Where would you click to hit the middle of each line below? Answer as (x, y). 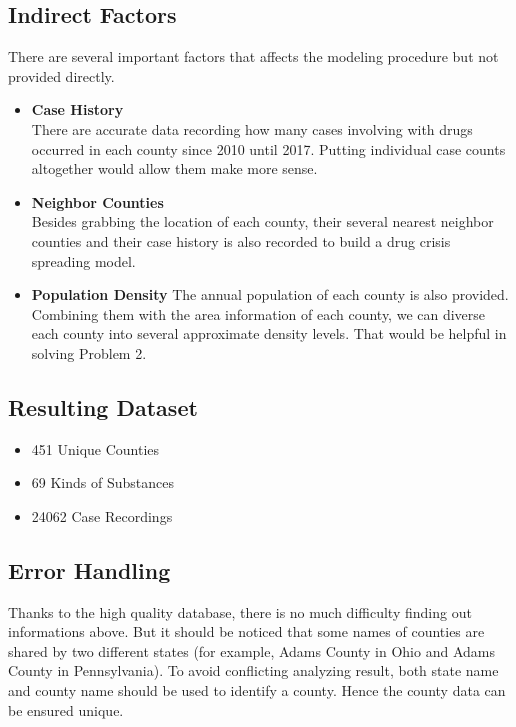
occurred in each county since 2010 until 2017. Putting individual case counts (268, 148)
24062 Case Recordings (102, 515)
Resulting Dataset (103, 406)
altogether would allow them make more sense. (174, 168)
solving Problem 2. (89, 352)
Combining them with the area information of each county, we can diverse (258, 313)
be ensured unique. (66, 709)
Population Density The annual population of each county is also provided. (270, 294)
